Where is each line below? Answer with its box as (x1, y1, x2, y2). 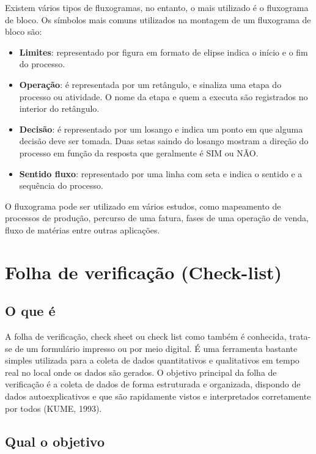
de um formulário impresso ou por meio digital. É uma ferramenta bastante (15, 342, 298, 354)
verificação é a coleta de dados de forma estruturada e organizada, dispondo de (5, 378, 301, 390)
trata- (289, 330, 311, 343)
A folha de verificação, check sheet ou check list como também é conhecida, (5, 330, 287, 343)
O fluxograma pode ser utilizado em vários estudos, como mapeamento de (5, 199, 281, 212)
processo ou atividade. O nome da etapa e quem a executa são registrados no (19, 90, 308, 103)
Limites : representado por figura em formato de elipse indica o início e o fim (19, 45, 308, 58)
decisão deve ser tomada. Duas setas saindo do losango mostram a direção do (19, 134, 309, 147)
